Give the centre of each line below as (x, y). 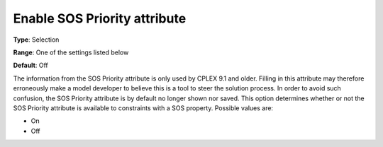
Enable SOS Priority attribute (100, 18)
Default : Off (31, 65)
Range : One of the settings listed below (71, 52)
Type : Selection (36, 40)
